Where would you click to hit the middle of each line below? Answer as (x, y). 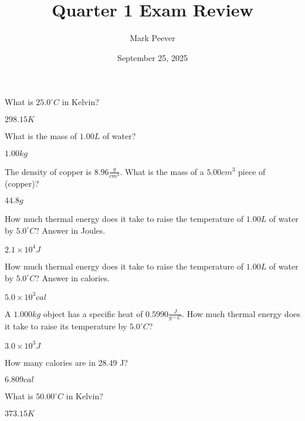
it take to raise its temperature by (66, 326)
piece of (252, 171)
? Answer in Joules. (70, 230)
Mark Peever (152, 38)
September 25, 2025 (152, 57)
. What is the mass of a (162, 171)
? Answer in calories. (72, 277)
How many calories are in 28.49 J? (66, 362)
